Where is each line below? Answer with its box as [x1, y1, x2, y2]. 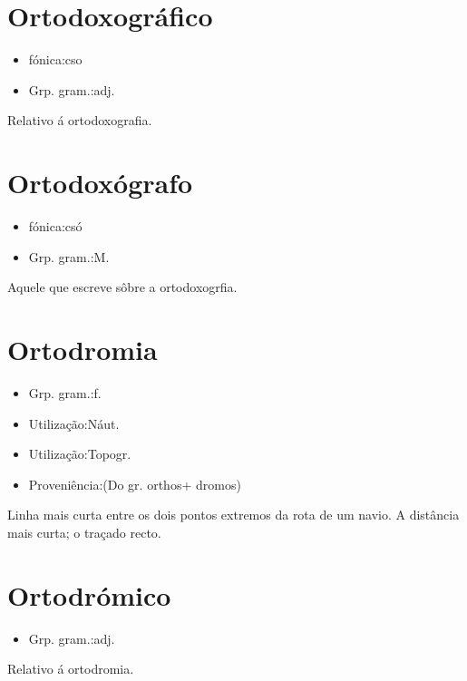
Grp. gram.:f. [28, 383, 102, 402]
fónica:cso [28, 50, 83, 69]
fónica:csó [28, 217, 83, 236]
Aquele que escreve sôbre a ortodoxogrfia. [7, 277, 238, 297]
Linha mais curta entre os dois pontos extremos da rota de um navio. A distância [7, 505, 460, 524]
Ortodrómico [7, 576, 171, 613]
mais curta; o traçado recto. [7, 522, 161, 541]
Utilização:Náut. [28, 413, 120, 433]
